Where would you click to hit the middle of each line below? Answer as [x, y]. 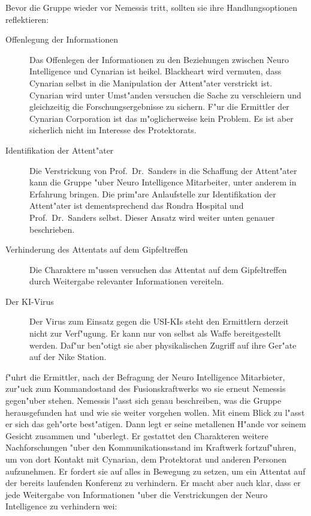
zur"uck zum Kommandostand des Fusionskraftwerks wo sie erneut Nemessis [146, 388]
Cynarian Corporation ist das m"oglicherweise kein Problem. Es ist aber [161, 118]
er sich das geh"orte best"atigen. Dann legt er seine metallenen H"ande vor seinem [156, 424]
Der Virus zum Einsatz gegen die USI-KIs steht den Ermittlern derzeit [159, 321]
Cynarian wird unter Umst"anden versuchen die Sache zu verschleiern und [165, 94]
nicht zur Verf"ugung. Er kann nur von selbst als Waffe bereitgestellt [155, 333]
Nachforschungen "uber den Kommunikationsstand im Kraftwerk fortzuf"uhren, [151, 447]
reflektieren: [27, 19]
